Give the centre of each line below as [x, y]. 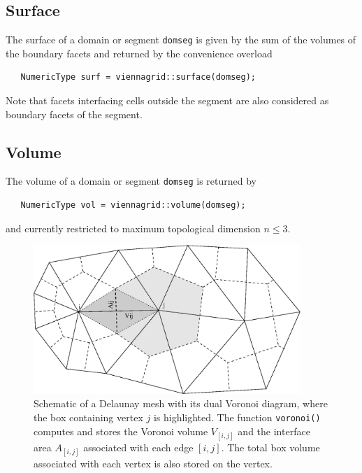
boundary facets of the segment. [74, 114]
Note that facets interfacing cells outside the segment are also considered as [167, 100]
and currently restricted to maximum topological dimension [133, 228]
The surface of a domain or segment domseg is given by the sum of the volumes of [181, 40]
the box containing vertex [88, 417]
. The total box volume [270, 447]
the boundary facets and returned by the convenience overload [139, 53]
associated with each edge [138, 447]
